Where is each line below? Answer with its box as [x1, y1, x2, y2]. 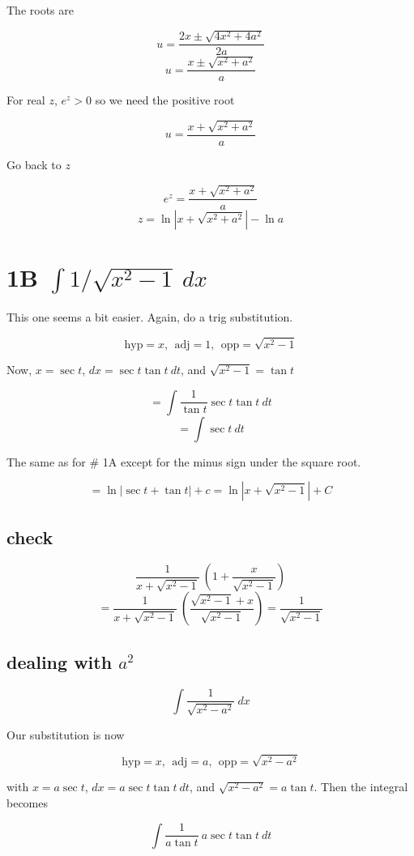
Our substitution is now [6, 726, 125, 743]
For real [6, 92, 45, 109]
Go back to [6, 155, 62, 172]
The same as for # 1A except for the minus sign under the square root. [6, 453, 361, 470]
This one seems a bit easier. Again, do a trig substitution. [6, 309, 293, 326]
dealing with [6, 649, 113, 674]
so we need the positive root [95, 92, 235, 109]
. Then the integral [314, 778, 408, 795]
